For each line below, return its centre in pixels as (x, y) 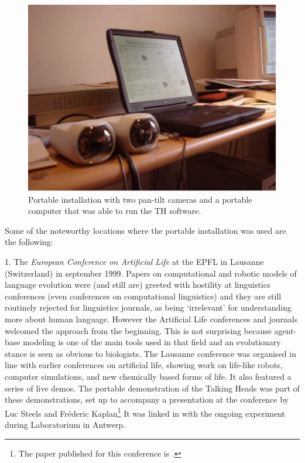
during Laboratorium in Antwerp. (65, 424)
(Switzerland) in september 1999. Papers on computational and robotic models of (151, 273)
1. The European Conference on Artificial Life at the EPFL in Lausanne (134, 261)
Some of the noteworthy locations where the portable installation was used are (145, 230)
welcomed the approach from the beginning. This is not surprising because (138, 330)
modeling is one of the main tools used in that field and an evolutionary (152, 342)
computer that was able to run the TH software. (115, 211)
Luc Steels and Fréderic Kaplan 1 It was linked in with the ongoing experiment (145, 412)
